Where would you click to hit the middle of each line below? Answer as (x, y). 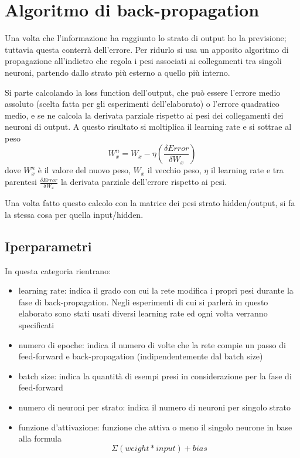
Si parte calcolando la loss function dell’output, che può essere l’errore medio (143, 92)
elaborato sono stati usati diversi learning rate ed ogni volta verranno (143, 313)
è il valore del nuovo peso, (84, 170)
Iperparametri (48, 246)
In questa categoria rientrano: (58, 270)
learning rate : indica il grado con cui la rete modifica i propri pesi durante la (156, 290)
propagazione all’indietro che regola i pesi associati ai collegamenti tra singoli (143, 61)
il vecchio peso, (174, 170)
